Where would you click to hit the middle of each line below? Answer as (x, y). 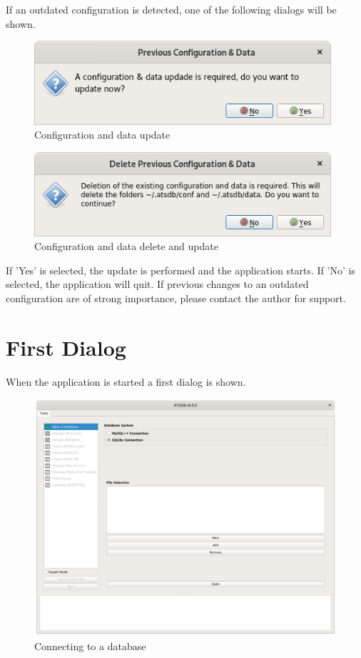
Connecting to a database (90, 645)
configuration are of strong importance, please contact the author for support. (176, 298)
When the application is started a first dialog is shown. (126, 381)
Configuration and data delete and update (126, 246)
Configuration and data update (102, 135)
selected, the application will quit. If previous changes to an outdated (157, 284)
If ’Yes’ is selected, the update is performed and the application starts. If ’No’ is (180, 270)
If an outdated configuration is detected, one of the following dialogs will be (171, 9)
